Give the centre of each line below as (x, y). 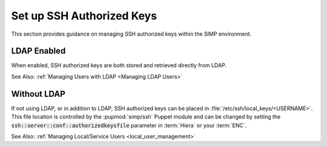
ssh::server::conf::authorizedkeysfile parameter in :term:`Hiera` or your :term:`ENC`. (129, 125)
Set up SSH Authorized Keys (84, 16)
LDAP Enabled (38, 51)
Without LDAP (38, 94)
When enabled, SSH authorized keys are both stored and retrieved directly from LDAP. (119, 65)
